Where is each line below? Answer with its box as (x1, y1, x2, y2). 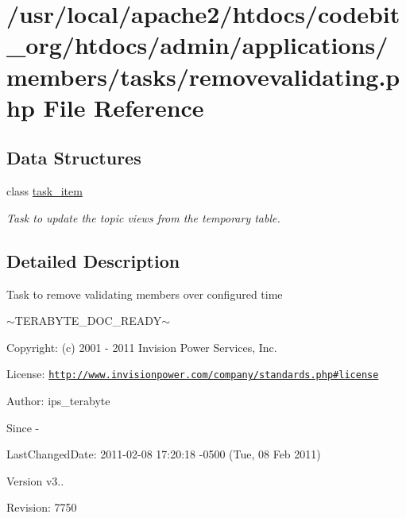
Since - (6, 419, 40, 435)
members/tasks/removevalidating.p (6, 60, 400, 92)
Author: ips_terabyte (6, 392, 110, 408)
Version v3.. (6, 472, 64, 489)
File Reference (43, 91, 204, 123)
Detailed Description (6, 248, 180, 273)
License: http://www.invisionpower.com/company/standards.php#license (6, 365, 379, 382)
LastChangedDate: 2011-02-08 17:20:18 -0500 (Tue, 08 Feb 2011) (6, 446, 321, 462)
